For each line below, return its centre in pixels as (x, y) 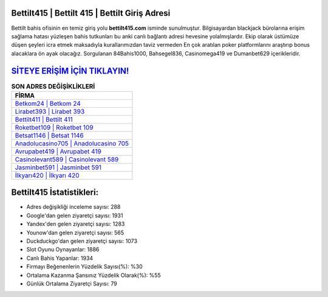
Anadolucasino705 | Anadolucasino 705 (72, 143)
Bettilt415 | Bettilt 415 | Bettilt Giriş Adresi (91, 13)
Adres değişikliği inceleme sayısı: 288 (73, 207)
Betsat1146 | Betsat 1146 (50, 135)
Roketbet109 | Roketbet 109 (54, 127)
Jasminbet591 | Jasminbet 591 (58, 167)
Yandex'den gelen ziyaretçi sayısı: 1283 (76, 224)
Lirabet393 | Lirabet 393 (50, 111)
